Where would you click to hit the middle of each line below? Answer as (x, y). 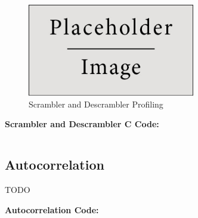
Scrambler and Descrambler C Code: (82, 124)
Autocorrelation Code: (52, 209)
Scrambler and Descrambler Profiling (96, 104)
